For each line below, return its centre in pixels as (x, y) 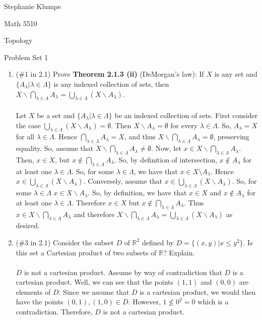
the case (28, 125)
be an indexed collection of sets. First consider (186, 115)
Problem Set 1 (26, 57)
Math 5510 (21, 23)
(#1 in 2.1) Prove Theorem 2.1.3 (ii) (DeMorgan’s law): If (110, 74)
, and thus (140, 137)
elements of (33, 291)
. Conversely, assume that (123, 181)
